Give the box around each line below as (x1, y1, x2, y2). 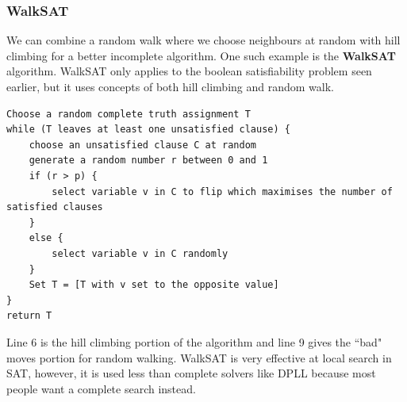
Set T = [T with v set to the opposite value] (29, 279, 279, 291)
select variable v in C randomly (52, 247, 228, 259)
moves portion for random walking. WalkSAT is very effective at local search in (6, 349, 392, 366)
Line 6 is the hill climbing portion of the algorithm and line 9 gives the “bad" (6, 333, 382, 350)
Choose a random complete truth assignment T (6, 108, 251, 120)
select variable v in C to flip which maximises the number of (52, 186, 393, 197)
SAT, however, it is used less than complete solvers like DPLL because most (6, 365, 376, 381)
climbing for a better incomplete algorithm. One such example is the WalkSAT (6, 47, 396, 63)
